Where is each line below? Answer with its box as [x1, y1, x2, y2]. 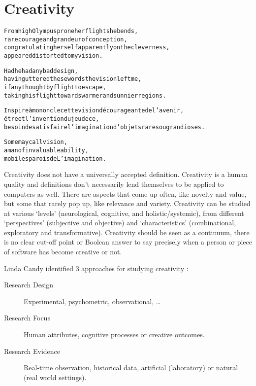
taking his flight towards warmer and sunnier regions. [4, 92, 166, 99]
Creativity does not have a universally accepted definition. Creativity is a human [4, 169, 248, 179]
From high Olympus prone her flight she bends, [4, 28, 138, 35]
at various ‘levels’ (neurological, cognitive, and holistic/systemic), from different [4, 208, 244, 218]
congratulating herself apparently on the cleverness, [4, 44, 170, 51]
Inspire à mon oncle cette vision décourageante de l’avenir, [4, 107, 184, 114]
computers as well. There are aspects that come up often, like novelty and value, [4, 188, 247, 199]
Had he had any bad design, [4, 67, 78, 74]
